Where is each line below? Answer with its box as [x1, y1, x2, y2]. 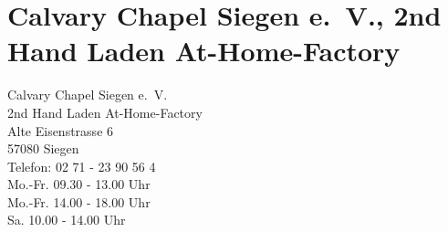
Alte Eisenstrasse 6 [7, 121, 114, 140]
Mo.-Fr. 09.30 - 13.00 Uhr [7, 174, 151, 194]
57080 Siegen [7, 139, 79, 158]
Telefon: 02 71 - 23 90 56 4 [7, 156, 156, 175]
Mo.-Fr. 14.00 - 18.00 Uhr [7, 192, 151, 211]
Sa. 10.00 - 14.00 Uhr [7, 210, 126, 229]
